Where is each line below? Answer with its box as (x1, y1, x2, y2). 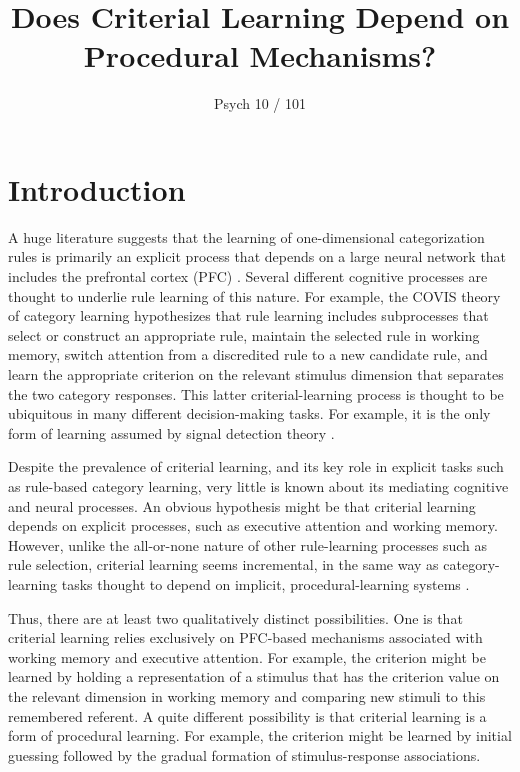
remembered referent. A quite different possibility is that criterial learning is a (8, 705, 487, 726)
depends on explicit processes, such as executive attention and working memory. (8, 515, 498, 536)
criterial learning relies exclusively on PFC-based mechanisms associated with (8, 627, 483, 648)
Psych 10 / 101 (213, 93, 307, 114)
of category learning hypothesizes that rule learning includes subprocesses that (8, 305, 489, 326)
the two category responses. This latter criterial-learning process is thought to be (8, 383, 504, 404)
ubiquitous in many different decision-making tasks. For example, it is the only (8, 403, 491, 424)
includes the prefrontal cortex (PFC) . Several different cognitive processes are (8, 266, 488, 287)
